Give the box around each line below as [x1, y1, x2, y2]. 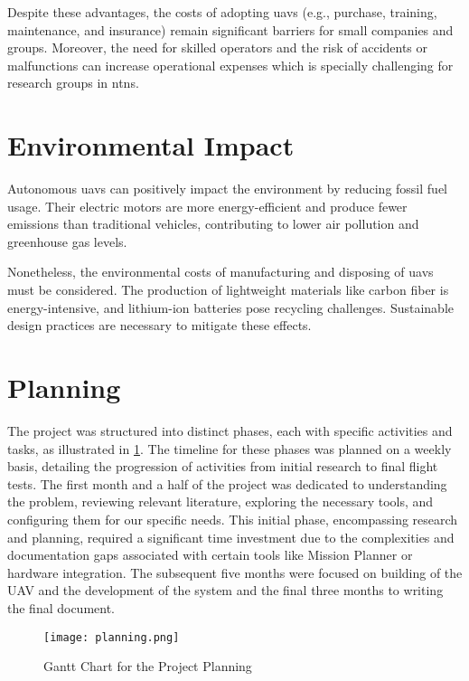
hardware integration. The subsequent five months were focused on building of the [7, 563, 463, 582]
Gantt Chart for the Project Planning [43, 657, 252, 676]
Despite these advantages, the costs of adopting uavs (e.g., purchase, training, [7, 3, 437, 21]
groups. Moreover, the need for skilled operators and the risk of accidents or [7, 38, 428, 57]
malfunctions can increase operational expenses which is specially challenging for [7, 55, 454, 74]
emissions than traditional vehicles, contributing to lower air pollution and [7, 214, 419, 233]
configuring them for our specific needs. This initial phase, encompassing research [7, 509, 458, 528]
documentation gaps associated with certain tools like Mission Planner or [7, 545, 413, 564]
